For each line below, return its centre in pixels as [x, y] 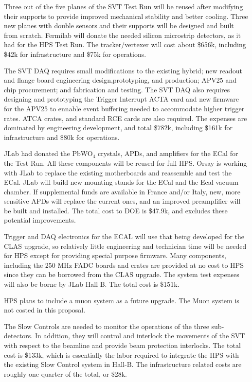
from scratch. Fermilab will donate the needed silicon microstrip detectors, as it [122, 35]
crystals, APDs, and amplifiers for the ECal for [168, 153]
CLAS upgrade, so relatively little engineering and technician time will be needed [125, 246]
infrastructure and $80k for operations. [62, 137]
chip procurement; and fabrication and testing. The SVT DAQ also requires [117, 89]
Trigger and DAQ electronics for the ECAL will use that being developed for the [124, 236]
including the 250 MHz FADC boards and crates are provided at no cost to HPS [124, 265]
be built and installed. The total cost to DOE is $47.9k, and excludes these [116, 210]
